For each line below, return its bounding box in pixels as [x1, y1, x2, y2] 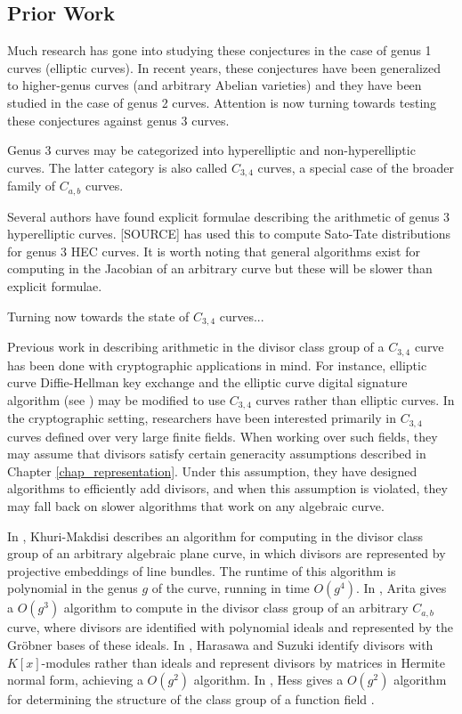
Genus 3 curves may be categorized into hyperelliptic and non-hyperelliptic [7, 141, 416, 159]
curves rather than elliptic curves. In [255, 390, 455, 409]
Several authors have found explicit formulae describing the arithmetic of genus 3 [7, 207, 450, 225]
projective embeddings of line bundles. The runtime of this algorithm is [7, 561, 396, 580]
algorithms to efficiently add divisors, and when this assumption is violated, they [7, 479, 448, 498]
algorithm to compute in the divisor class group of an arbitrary [63, 598, 409, 617]
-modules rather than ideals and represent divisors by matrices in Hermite [41, 653, 445, 671]
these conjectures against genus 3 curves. [7, 110, 230, 129]
